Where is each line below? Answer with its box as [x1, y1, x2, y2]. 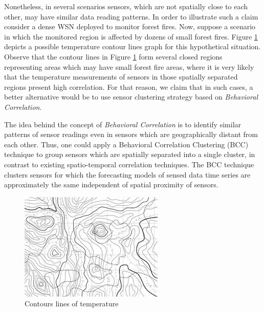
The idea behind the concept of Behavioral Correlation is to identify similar [4, 119, 241, 129]
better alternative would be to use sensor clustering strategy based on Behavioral [4, 91, 258, 102]
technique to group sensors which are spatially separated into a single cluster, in [4, 149, 255, 160]
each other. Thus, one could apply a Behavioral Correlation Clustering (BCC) [4, 139, 249, 149]
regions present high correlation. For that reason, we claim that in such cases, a [4, 81, 253, 92]
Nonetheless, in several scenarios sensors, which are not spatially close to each [4, 1, 248, 11]
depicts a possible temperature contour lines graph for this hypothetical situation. [4, 41, 261, 52]
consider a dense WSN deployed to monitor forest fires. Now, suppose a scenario [4, 21, 256, 32]
